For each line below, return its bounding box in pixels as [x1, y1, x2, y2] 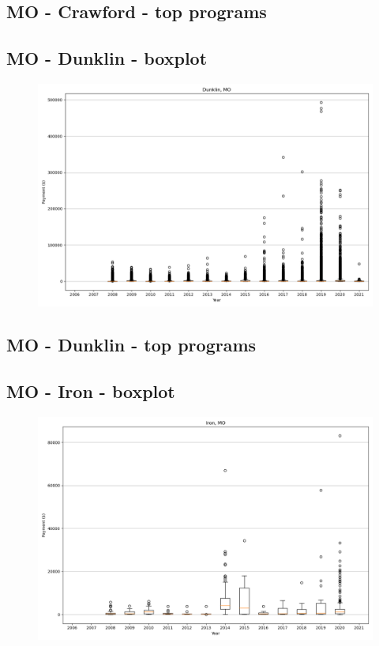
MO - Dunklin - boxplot [6, 46, 208, 70]
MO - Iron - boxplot [6, 379, 175, 404]
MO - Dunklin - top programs [6, 332, 257, 357]
